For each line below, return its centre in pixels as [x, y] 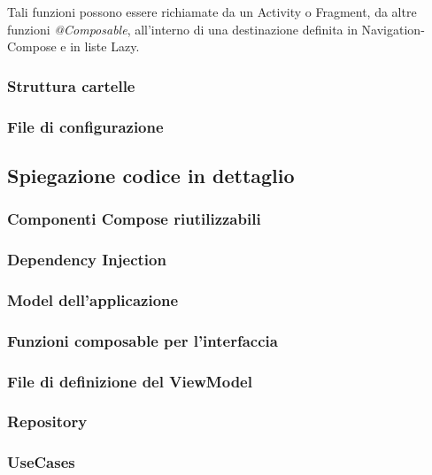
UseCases [41, 462]
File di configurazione [85, 126]
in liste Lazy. [105, 46]
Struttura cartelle [71, 85]
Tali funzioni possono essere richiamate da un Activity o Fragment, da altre [212, 11]
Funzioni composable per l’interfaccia [143, 340]
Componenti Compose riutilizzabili [134, 219]
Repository [47, 421]
